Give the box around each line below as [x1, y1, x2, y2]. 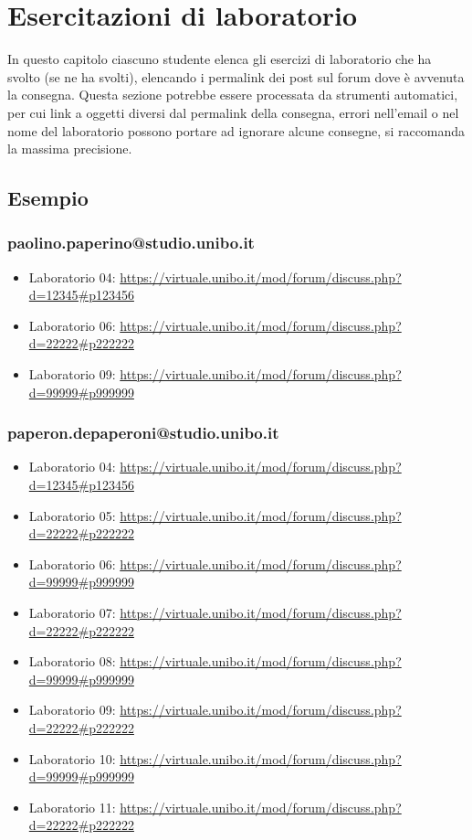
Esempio [7, 184, 89, 212]
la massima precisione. [7, 139, 132, 158]
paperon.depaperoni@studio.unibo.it [7, 421, 279, 444]
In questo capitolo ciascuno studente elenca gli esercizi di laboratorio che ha [7, 49, 432, 69]
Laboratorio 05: [28, 505, 116, 525]
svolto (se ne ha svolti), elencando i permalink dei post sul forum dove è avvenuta [7, 67, 465, 86]
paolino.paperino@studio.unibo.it [7, 231, 255, 254]
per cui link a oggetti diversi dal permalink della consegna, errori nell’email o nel [7, 102, 459, 122]
